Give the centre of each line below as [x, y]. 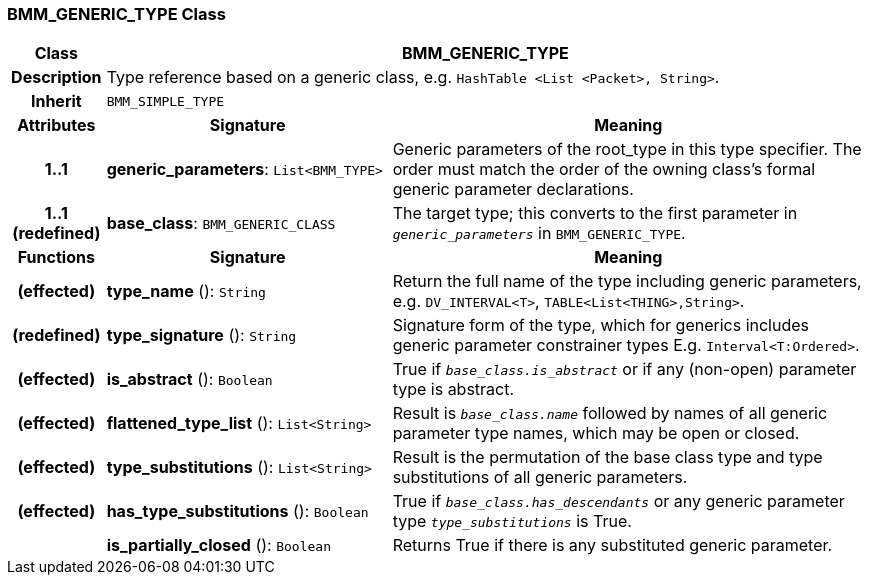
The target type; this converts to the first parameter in [595, 213]
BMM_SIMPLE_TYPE [165, 101]
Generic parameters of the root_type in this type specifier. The [627, 149]
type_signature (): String [201, 335]
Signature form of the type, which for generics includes [600, 325]
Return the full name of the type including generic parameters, [627, 281]
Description [56, 77]
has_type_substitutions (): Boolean [237, 511]
